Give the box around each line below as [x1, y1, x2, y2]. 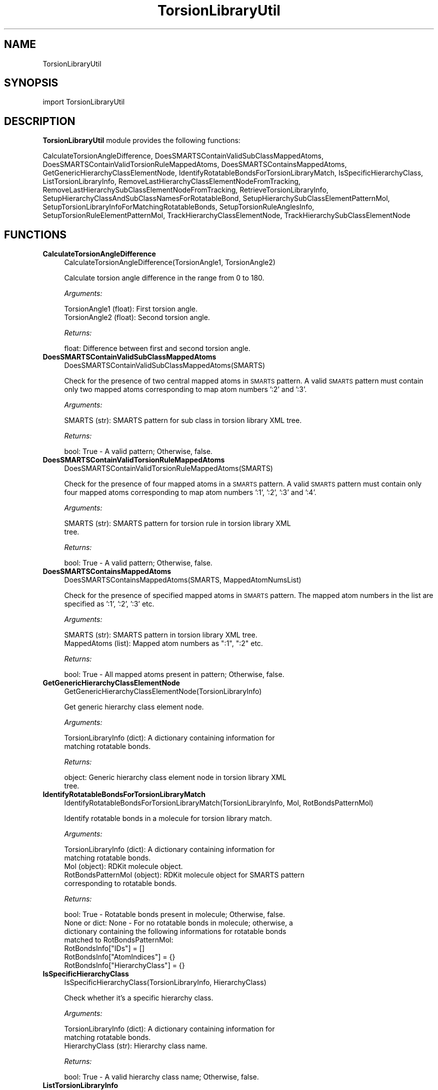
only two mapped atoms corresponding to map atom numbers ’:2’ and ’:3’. [64, 385, 307, 394]
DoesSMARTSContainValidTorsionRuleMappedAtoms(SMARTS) [64, 464, 273, 473]
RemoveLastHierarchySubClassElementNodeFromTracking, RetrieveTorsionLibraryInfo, [42, 185, 328, 194]
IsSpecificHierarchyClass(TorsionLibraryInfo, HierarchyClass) [64, 978, 266, 987]
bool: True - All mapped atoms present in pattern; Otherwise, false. [64, 670, 284, 679]
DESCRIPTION [4, 114, 75, 127]
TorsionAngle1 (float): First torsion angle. [64, 304, 198, 313]
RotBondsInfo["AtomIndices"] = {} [64, 952, 175, 961]
